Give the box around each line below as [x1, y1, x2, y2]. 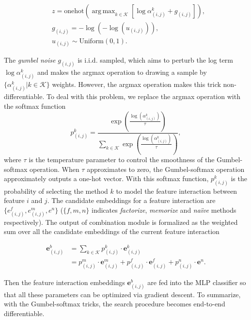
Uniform [79, 38, 104, 45]
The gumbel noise [4, 55, 56, 65]
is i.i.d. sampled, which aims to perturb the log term [78, 55, 234, 65]
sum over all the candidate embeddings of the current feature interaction [4, 226, 220, 236]
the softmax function [4, 101, 66, 111]
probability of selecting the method [4, 185, 108, 196]
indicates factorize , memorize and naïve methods [92, 204, 236, 215]
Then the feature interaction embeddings [4, 277, 125, 287]
